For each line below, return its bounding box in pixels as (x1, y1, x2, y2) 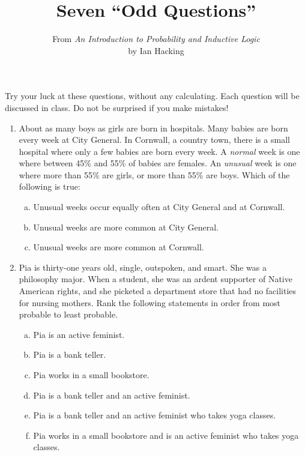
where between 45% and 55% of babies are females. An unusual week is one (19, 157, 297, 169)
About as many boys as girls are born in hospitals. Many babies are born (19, 121, 288, 134)
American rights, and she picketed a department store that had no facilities (19, 285, 297, 297)
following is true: (19, 180, 80, 193)
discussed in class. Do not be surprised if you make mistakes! (5, 101, 229, 113)
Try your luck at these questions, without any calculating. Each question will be (5, 89, 300, 102)
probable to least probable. (19, 308, 118, 321)
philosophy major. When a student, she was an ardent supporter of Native (19, 273, 292, 285)
